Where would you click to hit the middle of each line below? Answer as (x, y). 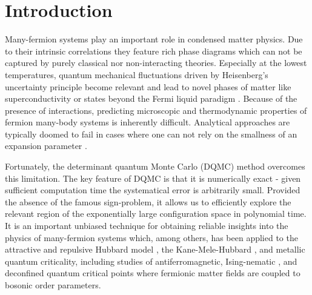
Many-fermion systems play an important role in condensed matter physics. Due (154, 39)
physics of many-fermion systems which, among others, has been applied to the (151, 237)
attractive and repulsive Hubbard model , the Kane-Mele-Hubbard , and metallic (155, 249)
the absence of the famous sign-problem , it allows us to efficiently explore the (148, 201)
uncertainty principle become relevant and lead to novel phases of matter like (148, 86)
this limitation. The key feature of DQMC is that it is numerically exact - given (153, 178)
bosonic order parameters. (53, 285)
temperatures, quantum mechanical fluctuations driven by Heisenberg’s (137, 74)
